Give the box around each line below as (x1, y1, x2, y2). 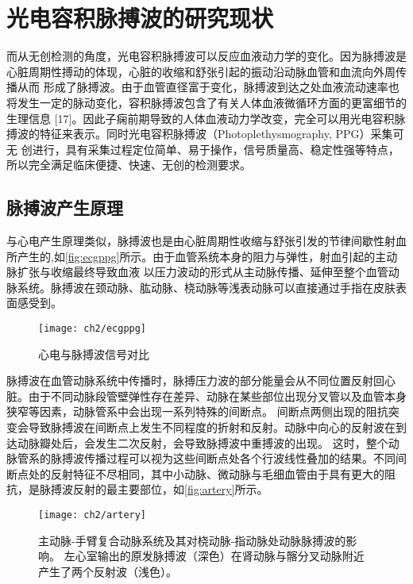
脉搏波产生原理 (6, 195, 123, 220)
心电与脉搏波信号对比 (38, 345, 149, 362)
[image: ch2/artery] (38, 509, 147, 521)
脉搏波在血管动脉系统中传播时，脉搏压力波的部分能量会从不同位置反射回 (6, 372, 384, 389)
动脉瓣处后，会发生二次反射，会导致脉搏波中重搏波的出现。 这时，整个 (17, 434, 388, 451)
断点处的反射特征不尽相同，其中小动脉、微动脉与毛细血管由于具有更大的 (6, 465, 384, 482)
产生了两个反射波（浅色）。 (38, 563, 177, 579)
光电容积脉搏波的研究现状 (6, 2, 274, 34)
